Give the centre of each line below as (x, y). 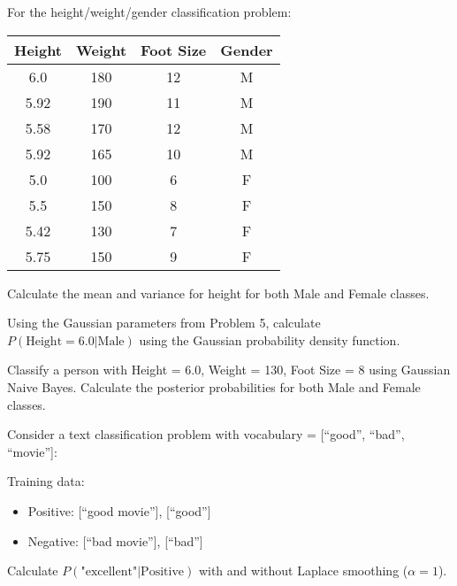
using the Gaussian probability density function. (270, 339)
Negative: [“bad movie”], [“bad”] (115, 540)
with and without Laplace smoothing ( (303, 571)
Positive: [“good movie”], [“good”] (119, 510)
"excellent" (109, 572)
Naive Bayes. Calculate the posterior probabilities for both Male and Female (214, 386)
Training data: (46, 481)
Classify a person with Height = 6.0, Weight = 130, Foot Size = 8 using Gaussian (229, 370)
